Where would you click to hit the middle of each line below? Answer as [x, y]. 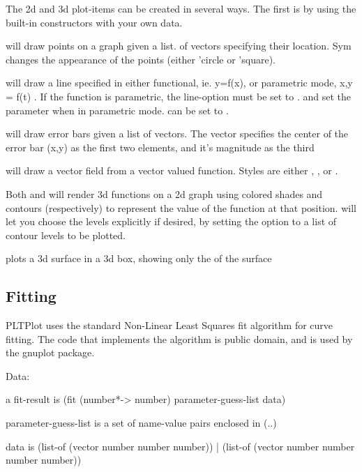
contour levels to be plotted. [66, 235]
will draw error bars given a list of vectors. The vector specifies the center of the [177, 134]
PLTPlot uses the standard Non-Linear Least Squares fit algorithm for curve [169, 325]
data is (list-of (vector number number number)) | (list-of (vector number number [180, 446]
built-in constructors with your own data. [94, 22]
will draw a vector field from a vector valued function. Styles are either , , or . [172, 170]
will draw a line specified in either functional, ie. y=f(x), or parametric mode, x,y [179, 83]
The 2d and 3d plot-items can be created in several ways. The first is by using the [181, 8]
